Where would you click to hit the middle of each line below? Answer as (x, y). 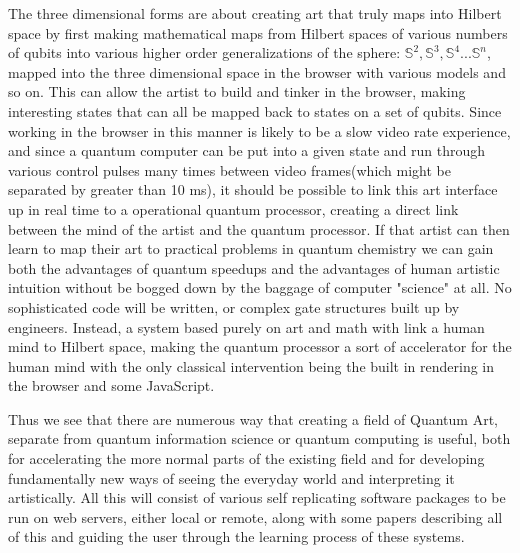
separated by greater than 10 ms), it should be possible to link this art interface (253, 189)
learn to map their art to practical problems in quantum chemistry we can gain (251, 248)
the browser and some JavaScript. (111, 385)
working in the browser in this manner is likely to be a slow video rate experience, (259, 130)
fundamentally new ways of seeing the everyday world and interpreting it (231, 477)
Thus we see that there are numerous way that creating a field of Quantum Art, (253, 418)
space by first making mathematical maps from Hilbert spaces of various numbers (258, 32)
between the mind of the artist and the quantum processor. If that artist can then (259, 228)
